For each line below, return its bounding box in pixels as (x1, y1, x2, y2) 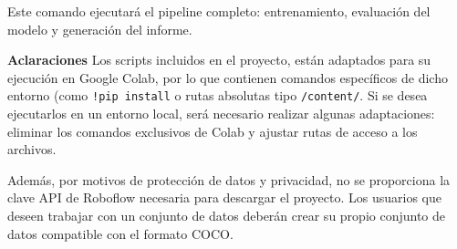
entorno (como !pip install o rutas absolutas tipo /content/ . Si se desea (7, 86, 428, 105)
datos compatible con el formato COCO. (7, 223, 234, 243)
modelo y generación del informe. (7, 19, 192, 38)
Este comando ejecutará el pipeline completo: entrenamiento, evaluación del (7, 2, 431, 20)
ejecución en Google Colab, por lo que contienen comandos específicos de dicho (7, 67, 448, 87)
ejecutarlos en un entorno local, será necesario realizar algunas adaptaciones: (7, 104, 435, 123)
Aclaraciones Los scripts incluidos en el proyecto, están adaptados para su (7, 50, 431, 69)
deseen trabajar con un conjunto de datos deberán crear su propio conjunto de (7, 206, 446, 224)
